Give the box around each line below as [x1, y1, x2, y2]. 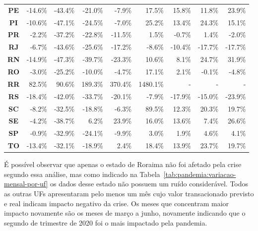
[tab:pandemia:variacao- [163, 169, 236, 179]
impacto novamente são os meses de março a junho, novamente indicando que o [4, 208, 246, 218]
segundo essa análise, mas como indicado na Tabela [4, 169, 160, 179]
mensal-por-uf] [4, 178, 48, 189]
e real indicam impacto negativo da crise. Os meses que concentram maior [4, 198, 229, 208]
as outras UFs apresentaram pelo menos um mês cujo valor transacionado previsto [4, 188, 254, 198]
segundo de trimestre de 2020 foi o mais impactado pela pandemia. [4, 217, 207, 228]
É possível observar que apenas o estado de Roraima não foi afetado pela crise [4, 159, 242, 170]
